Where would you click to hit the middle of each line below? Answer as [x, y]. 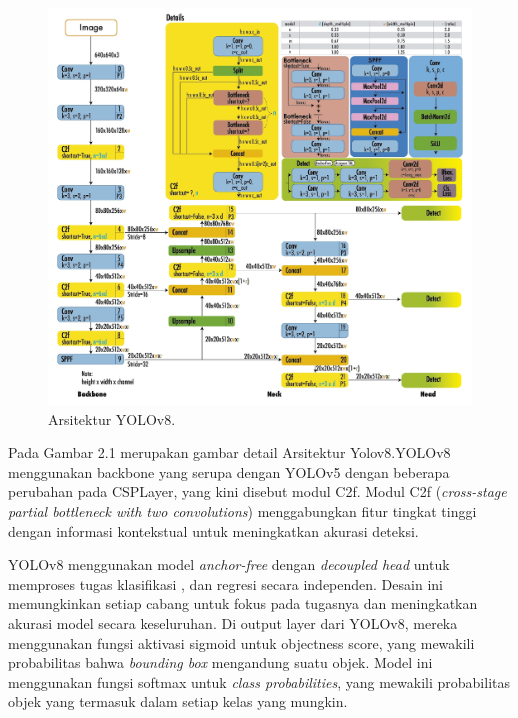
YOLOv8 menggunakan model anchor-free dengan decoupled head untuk [229, 564]
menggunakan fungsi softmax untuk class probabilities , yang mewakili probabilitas [259, 681]
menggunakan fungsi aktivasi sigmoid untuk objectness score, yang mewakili [241, 642]
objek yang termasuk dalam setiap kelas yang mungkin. [178, 701]
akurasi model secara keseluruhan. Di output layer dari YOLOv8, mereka [233, 623]
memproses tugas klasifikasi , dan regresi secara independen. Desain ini [225, 583]
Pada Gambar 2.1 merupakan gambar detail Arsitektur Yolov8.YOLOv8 [229, 452]
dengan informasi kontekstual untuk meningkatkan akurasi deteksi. [213, 530]
